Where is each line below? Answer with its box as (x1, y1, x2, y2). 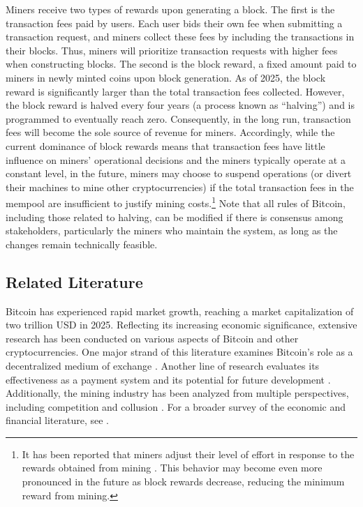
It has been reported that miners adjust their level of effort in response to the (22, 446, 355, 461)
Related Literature (6, 271, 143, 292)
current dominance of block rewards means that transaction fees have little (6, 138, 325, 153)
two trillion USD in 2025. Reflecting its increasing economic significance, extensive (6, 317, 357, 332)
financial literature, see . (6, 413, 109, 427)
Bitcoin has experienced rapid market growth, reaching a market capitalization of (6, 303, 354, 318)
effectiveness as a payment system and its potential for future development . (6, 372, 331, 386)
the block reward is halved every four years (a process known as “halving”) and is (6, 98, 355, 112)
